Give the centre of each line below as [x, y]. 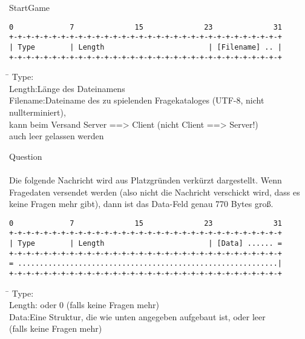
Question [26, 156]
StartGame [30, 7]
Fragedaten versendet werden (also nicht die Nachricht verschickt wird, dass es [155, 192]
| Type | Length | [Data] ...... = [146, 244]
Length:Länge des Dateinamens [67, 88]
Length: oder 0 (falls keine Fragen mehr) [84, 305]
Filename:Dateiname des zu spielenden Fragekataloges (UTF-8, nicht [137, 100]
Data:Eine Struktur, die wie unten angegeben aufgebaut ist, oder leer [137, 316]
